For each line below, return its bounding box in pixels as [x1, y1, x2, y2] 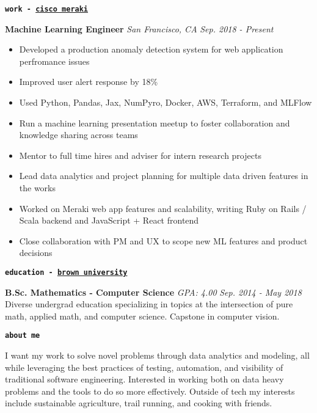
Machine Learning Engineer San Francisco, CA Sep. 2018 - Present [5, 22, 274, 35]
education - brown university [5, 268, 128, 277]
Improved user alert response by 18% [19, 75, 158, 88]
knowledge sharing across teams [19, 128, 138, 141]
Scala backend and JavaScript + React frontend [19, 214, 199, 227]
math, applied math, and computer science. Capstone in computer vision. [5, 309, 280, 322]
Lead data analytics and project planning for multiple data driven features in [19, 169, 308, 182]
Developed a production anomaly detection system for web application [19, 43, 283, 56]
